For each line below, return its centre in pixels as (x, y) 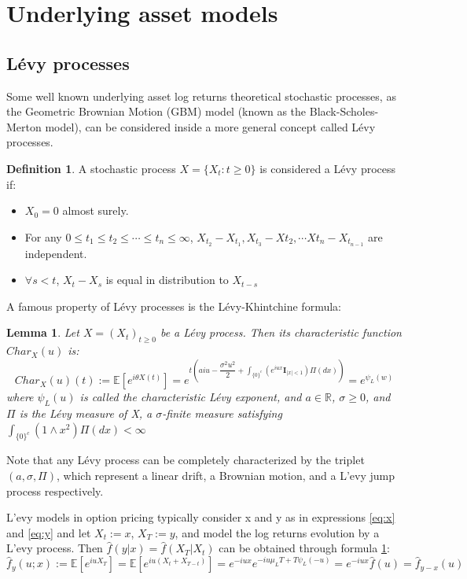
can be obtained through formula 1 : (304, 548)
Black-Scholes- (344, 111)
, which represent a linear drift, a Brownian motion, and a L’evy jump (226, 476)
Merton (24, 126)
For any (43, 236)
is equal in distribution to (167, 280)
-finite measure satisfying (222, 413)
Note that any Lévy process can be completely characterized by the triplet (186, 460)
